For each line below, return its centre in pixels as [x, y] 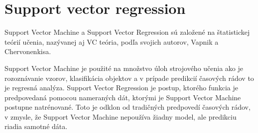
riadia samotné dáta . [36, 126]
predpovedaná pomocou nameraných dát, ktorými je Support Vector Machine [123, 97]
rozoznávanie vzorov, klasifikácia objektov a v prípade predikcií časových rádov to [129, 78]
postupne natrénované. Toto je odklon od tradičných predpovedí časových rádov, [128, 107]
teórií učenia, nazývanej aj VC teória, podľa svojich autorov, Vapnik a [112, 41]
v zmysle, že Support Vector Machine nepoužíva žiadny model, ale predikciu [121, 116]
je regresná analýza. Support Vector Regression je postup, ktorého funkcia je [121, 88]
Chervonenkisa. [28, 51]
